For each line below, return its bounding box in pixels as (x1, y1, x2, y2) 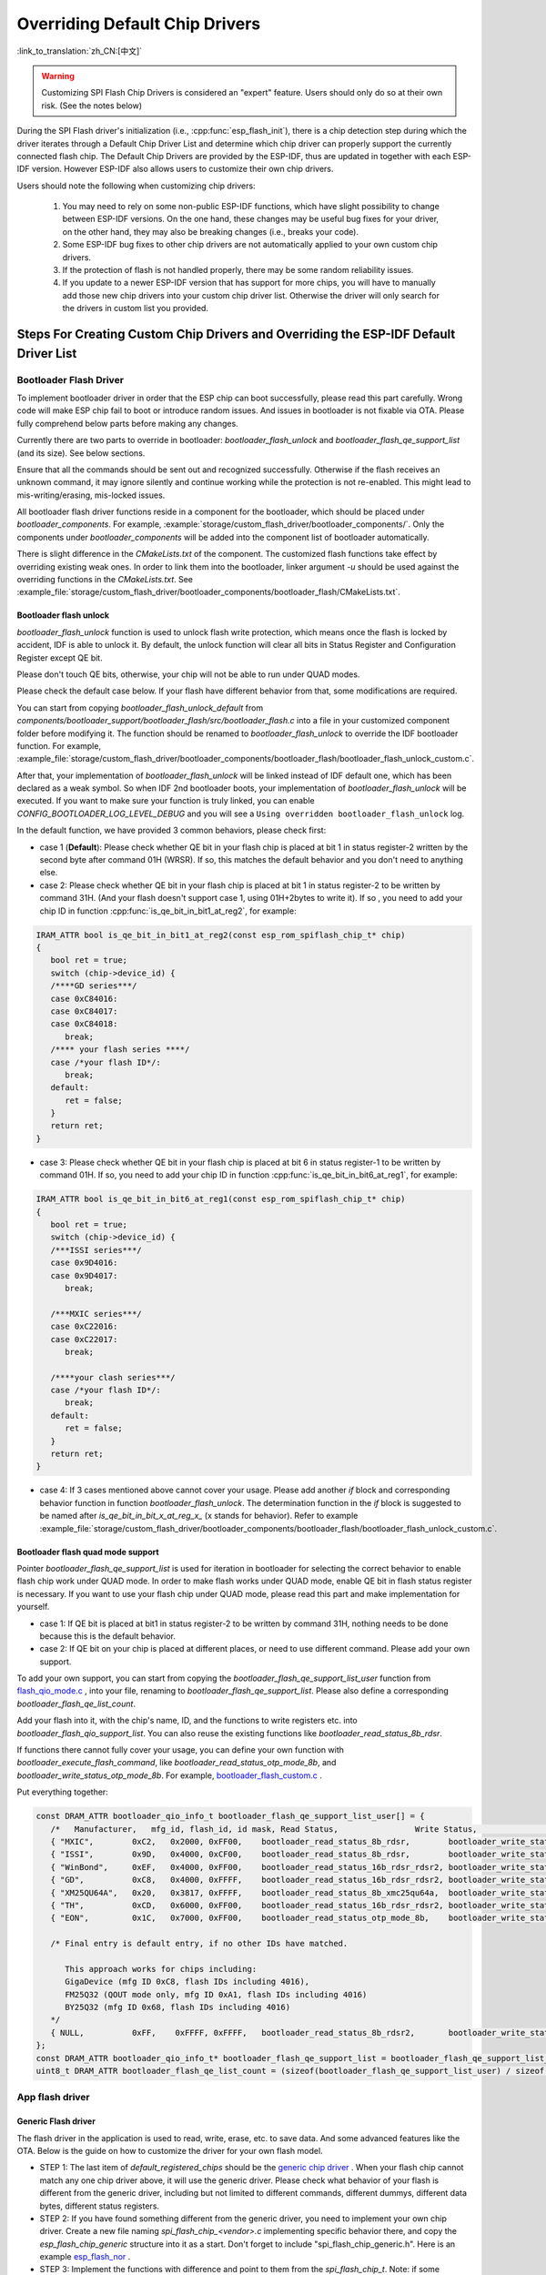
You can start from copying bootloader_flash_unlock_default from (16, 702, 264, 713)
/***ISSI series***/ (50, 1245, 143, 1255)
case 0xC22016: (50, 1321, 118, 1332)
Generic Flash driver (16, 2116, 96, 2127)
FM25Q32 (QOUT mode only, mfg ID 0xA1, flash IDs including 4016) (65, 1989, 368, 1999)
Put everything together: (16, 1786, 108, 1797)
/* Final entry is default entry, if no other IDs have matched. (50, 1938, 349, 1949)
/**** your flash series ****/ (50, 1045, 190, 1055)
